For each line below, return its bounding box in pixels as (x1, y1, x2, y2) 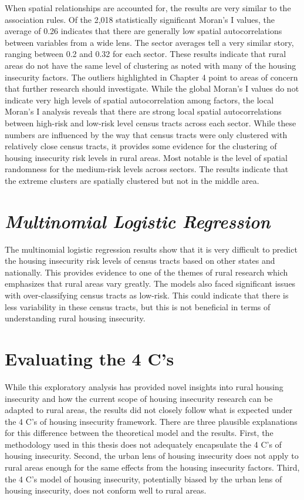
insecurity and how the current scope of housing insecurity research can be (5, 392, 273, 404)
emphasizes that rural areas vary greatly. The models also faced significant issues (5, 277, 296, 290)
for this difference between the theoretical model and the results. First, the (5, 427, 273, 439)
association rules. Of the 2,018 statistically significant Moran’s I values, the (5, 13, 275, 25)
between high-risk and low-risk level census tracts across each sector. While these (5, 116, 296, 129)
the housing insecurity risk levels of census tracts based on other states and (5, 254, 275, 267)
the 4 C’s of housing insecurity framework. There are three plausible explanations (5, 415, 298, 427)
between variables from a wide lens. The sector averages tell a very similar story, (5, 36, 294, 48)
